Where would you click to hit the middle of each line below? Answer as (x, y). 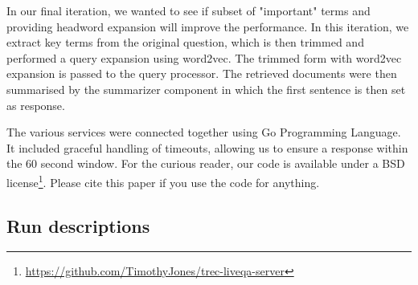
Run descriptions (78, 225)
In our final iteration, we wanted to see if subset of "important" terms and (189, 10)
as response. (36, 105)
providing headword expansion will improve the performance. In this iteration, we (208, 26)
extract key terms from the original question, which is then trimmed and (185, 42)
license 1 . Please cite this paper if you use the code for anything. (163, 181)
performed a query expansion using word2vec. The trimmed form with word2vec (204, 57)
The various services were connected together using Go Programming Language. (204, 132)
